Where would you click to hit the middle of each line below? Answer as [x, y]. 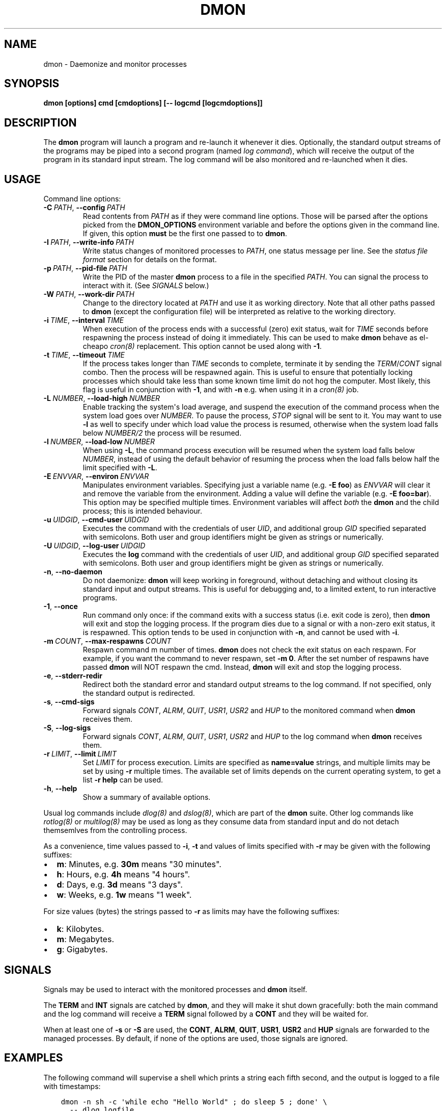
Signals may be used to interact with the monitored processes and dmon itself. [175, 989]
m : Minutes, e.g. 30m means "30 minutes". [139, 864]
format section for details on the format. [150, 260]
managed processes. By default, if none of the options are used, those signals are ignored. [196, 1038]
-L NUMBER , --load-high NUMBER [102, 398]
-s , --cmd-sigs [69, 702]
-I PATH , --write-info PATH [89, 242]
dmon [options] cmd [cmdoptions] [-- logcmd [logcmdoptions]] [153, 103]
